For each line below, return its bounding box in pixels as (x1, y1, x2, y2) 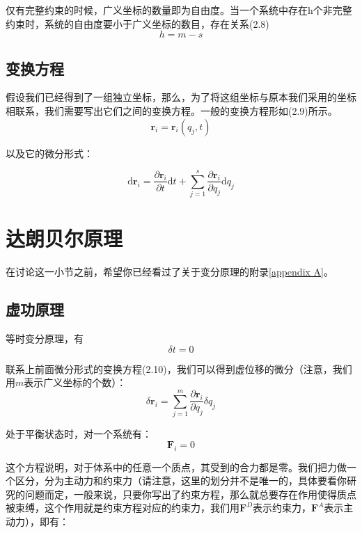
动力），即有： (6, 514, 69, 528)
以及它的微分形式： (6, 145, 93, 160)
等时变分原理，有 (6, 331, 84, 346)
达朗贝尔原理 (6, 224, 123, 253)
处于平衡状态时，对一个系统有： (6, 427, 152, 441)
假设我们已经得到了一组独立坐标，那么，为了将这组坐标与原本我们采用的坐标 (6, 90, 356, 104)
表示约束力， (253, 500, 312, 515)
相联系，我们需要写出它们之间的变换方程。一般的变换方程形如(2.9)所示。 (6, 103, 338, 118)
